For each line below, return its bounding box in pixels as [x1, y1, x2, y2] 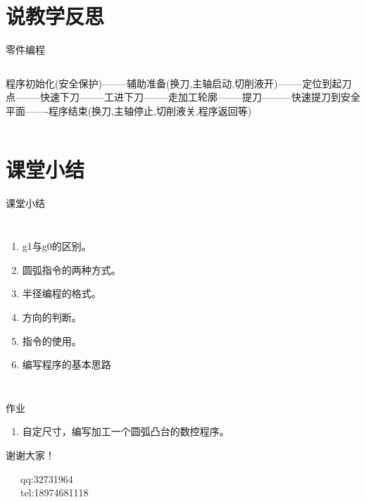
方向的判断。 [22, 310, 82, 324]
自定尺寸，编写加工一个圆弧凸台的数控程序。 [22, 424, 229, 439]
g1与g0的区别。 [22, 239, 91, 253]
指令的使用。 [22, 333, 82, 348]
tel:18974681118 [20, 485, 89, 500]
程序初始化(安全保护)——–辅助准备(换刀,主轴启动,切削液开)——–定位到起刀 [6, 75, 352, 90]
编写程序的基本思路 [22, 357, 111, 372]
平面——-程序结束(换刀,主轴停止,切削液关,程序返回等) [6, 103, 252, 118]
